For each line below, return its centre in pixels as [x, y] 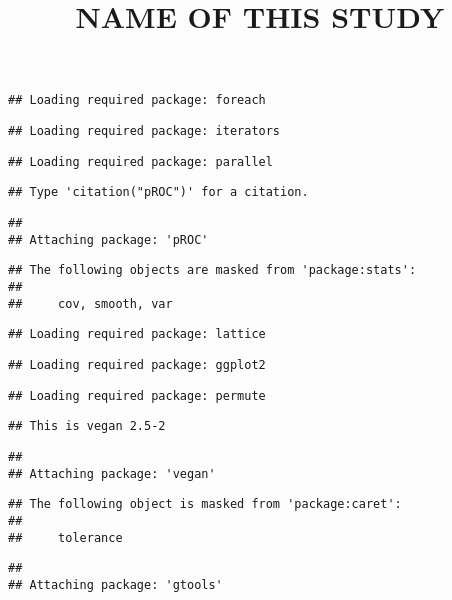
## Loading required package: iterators [144, 131]
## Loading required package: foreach [137, 100]
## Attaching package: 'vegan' [112, 473]
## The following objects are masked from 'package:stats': [212, 270]
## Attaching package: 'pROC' [108, 239]
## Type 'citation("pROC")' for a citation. [158, 192]
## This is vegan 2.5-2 [87, 426]
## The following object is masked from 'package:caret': [205, 504]
